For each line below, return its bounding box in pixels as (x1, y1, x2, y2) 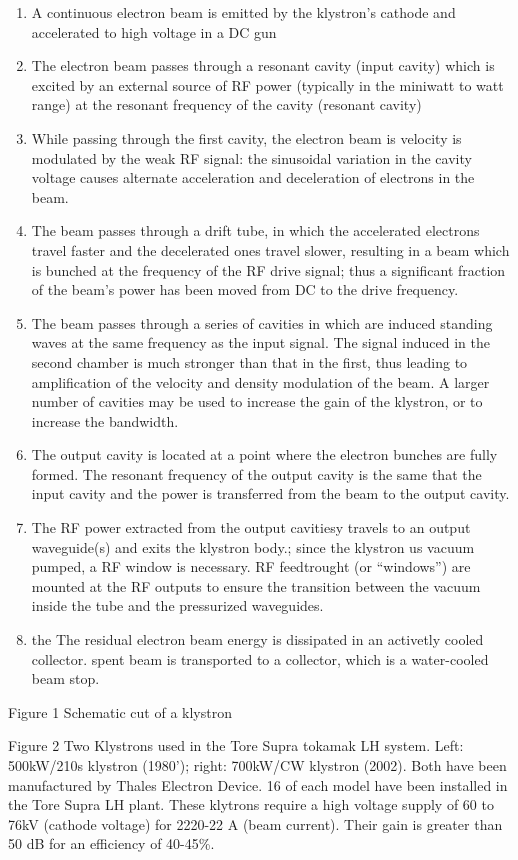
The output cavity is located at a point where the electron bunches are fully (31, 444, 498, 465)
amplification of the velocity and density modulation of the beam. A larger (31, 371, 490, 392)
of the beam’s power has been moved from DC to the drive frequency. (31, 279, 459, 300)
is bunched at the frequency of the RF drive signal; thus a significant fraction (31, 259, 506, 280)
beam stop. (31, 668, 100, 689)
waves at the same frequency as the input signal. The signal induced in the (31, 332, 490, 353)
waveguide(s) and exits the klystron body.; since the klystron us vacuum (31, 536, 475, 557)
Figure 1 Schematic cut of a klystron (8, 701, 232, 722)
